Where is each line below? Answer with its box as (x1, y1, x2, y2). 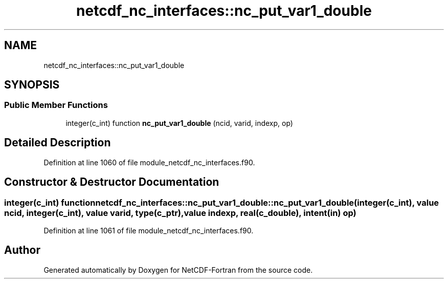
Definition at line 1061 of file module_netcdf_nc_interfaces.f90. (43, 226, 254, 235)
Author (4, 244, 40, 257)
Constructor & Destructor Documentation (4, 176, 219, 189)
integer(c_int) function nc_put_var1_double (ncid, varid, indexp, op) (65, 118, 293, 127)
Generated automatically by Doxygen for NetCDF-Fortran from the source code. (43, 265, 313, 274)
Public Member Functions (4, 100, 108, 111)
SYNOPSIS (4, 78, 60, 92)
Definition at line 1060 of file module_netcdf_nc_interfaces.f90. (43, 158, 255, 167)
